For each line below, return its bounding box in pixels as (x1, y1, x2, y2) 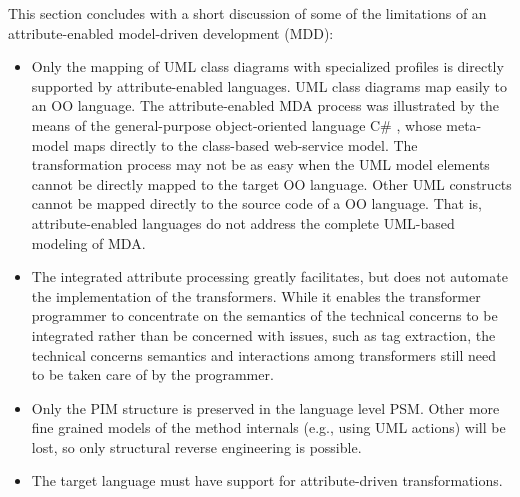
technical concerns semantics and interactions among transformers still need (31, 344, 497, 365)
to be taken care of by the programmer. (31, 364, 274, 385)
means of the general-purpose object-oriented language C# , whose (31, 114, 442, 135)
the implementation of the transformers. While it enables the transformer (31, 285, 481, 306)
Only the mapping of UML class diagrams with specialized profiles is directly (31, 56, 504, 77)
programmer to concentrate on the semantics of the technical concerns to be (31, 305, 498, 326)
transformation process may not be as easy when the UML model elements (31, 154, 490, 175)
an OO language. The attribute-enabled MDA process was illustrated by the (31, 95, 500, 116)
